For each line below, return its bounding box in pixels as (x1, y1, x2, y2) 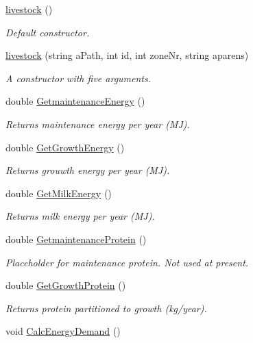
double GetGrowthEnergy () (5, 140, 125, 154)
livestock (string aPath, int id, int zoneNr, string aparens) (5, 48, 249, 62)
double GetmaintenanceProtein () (5, 231, 147, 246)
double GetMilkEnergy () (5, 186, 112, 200)
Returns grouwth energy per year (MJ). (5, 163, 170, 177)
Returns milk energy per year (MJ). (5, 209, 155, 223)
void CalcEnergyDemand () (5, 324, 121, 338)
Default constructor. (5, 25, 90, 39)
